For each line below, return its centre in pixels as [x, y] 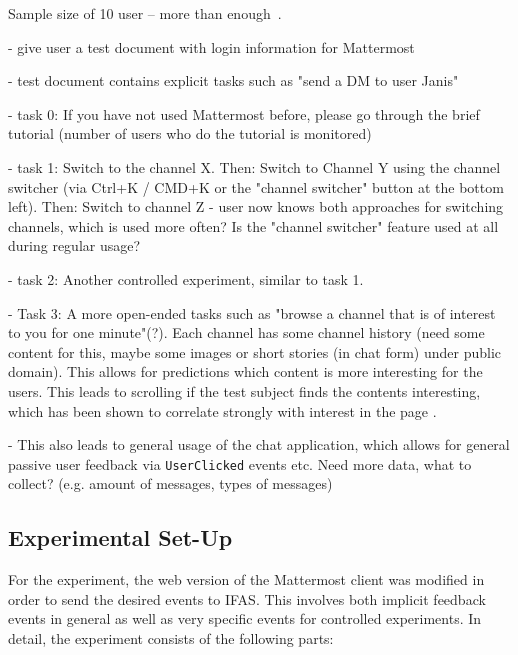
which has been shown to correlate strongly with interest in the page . [222, 410]
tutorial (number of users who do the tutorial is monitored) [190, 133]
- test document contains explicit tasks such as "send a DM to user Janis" [233, 80]
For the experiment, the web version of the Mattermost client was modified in [246, 579]
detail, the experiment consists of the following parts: [171, 637]
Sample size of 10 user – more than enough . [145, 13]
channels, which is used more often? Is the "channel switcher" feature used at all [253, 225]
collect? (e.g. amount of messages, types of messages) [170, 483]
